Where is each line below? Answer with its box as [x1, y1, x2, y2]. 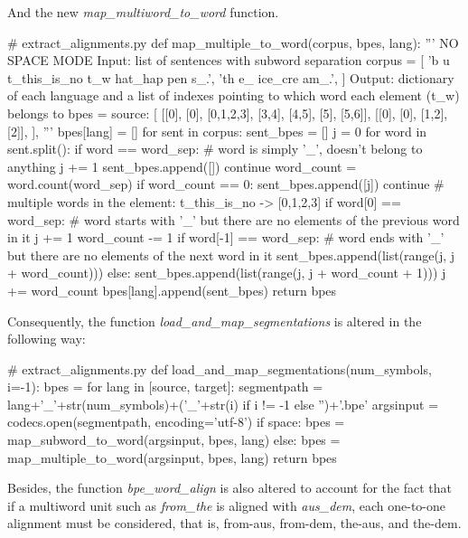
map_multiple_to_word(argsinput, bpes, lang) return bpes [7, 448, 337, 467]
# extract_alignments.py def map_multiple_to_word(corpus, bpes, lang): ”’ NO [7, 33, 459, 52]
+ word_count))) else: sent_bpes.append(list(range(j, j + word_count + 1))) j [7, 263, 446, 282]
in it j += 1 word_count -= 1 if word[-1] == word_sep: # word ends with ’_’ [7, 228, 445, 247]
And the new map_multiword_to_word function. [7, 3, 279, 21]
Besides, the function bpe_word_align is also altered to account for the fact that [7, 478, 452, 497]
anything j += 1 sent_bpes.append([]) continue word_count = [7, 156, 357, 175]
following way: [7, 329, 86, 348]
